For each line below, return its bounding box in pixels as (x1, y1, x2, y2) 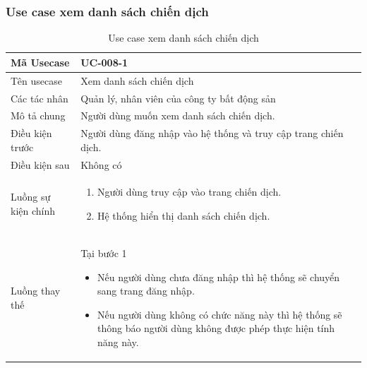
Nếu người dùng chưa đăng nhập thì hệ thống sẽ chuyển (97, 269, 340, 284)
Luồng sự (11, 189, 51, 204)
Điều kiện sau (11, 157, 70, 172)
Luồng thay (11, 283, 61, 298)
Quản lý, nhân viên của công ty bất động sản (80, 90, 276, 105)
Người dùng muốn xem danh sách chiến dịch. (80, 108, 275, 123)
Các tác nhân (11, 90, 68, 105)
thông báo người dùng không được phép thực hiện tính (97, 321, 335, 336)
